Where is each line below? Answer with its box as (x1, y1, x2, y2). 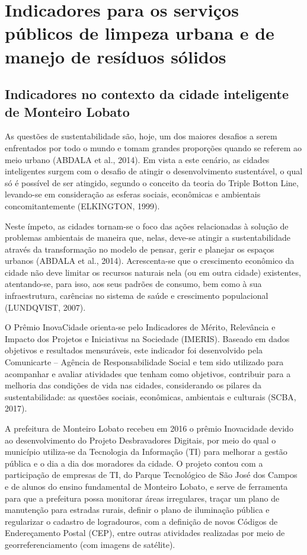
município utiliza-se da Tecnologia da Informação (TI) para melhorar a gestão (5, 445, 287, 458)
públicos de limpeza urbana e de (5, 21, 274, 45)
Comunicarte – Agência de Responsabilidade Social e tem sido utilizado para (5, 356, 284, 368)
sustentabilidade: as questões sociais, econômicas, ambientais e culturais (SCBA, (5, 390, 296, 403)
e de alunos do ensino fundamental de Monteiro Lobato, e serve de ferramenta (5, 480, 288, 492)
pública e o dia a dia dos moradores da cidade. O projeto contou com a (5, 457, 263, 469)
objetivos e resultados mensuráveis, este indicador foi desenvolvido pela (5, 344, 263, 356)
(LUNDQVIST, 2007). (5, 301, 86, 313)
